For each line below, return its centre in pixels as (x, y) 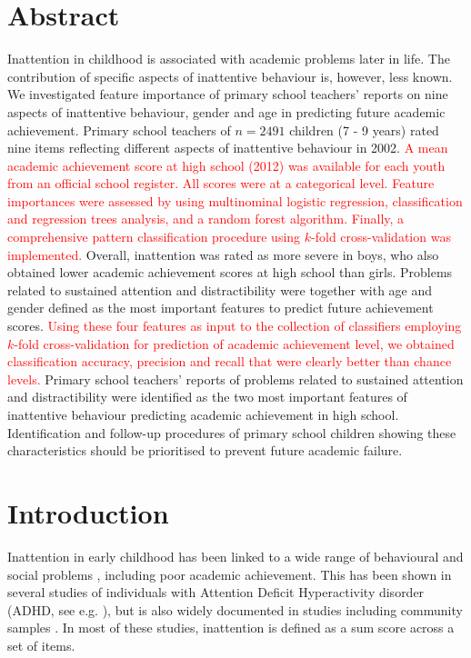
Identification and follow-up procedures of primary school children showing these (232, 432)
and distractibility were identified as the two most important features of (207, 397)
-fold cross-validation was (381, 237)
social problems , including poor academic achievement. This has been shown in (230, 574)
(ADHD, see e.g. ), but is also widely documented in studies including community (235, 609)
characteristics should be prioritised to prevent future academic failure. (205, 450)
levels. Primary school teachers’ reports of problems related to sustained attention (235, 379)
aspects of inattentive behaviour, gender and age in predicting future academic (226, 111)
